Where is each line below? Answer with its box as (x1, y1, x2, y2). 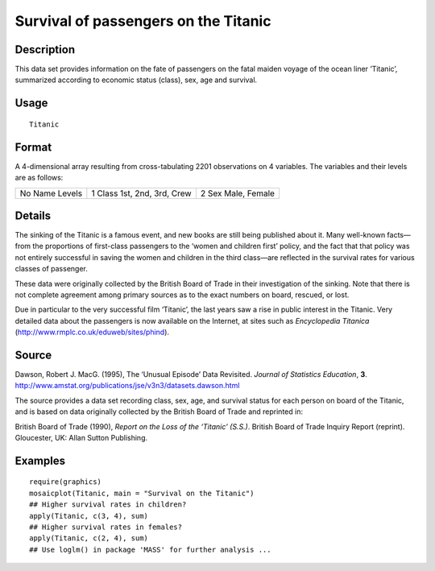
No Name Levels (19, 188, 83, 199)
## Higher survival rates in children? (29, 500, 187, 509)
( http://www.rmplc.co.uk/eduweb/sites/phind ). (14, 327, 169, 337)
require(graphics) (29, 478, 102, 486)
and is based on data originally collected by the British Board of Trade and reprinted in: (14, 407, 304, 416)
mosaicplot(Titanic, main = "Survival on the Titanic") (29, 488, 255, 498)
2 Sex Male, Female (200, 188, 275, 199)
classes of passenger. (14, 264, 88, 274)
